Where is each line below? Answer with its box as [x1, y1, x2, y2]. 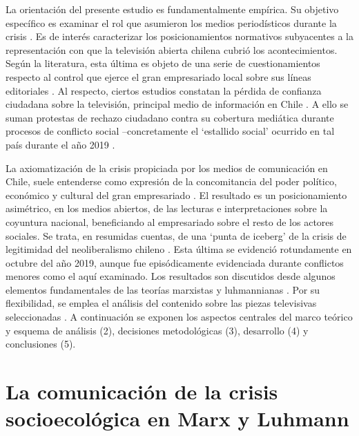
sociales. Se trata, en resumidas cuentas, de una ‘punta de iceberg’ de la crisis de [6, 228, 347, 243]
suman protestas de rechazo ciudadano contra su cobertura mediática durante [6, 110, 334, 124]
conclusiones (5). [6, 337, 76, 351]
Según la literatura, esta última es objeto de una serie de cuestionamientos [6, 56, 320, 70]
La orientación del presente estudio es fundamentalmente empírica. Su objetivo [6, 2, 339, 16]
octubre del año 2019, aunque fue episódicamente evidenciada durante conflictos [6, 255, 344, 269]
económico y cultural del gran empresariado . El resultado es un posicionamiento [6, 187, 347, 202]
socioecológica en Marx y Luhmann [6, 404, 349, 433]
